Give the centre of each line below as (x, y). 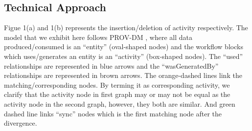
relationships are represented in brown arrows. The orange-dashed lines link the (123, 75)
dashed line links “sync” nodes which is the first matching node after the (113, 113)
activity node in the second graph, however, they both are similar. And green (120, 103)
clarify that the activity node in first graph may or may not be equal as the (117, 94)
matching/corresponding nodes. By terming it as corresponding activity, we (117, 84)
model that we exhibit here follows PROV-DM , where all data (98, 37)
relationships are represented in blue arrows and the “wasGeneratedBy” (111, 65)
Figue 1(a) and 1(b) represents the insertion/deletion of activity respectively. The (126, 28)
